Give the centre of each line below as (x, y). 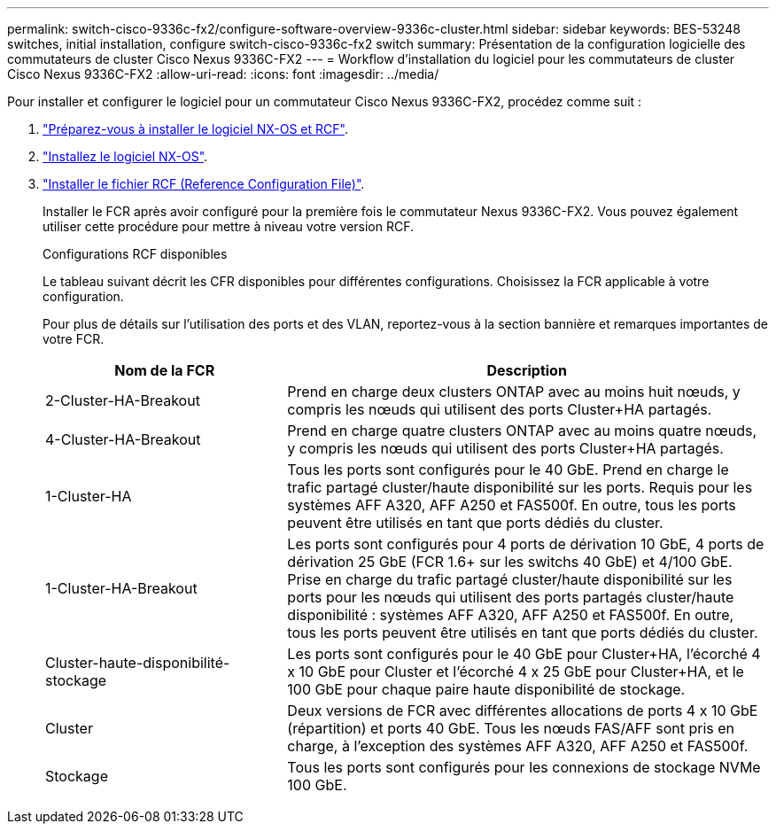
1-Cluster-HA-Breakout (121, 588)
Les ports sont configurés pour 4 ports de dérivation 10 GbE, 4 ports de (526, 544)
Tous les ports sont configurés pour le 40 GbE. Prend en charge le (508, 470)
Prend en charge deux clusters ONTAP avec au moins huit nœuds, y (514, 392)
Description (527, 370)
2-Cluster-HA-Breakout (123, 400)
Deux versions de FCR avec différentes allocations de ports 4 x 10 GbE (523, 711)
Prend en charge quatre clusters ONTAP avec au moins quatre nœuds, (522, 431)
